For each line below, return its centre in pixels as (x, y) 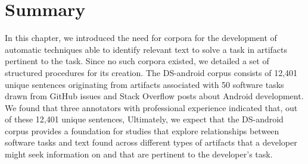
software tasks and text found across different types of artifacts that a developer (151, 142)
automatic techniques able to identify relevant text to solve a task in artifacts (146, 49)
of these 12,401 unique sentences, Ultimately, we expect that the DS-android (144, 119)
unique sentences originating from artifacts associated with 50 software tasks (144, 84)
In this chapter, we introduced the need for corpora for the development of (141, 38)
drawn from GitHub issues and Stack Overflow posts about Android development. (154, 96)
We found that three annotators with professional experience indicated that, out (151, 107)
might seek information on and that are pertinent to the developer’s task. (139, 154)
